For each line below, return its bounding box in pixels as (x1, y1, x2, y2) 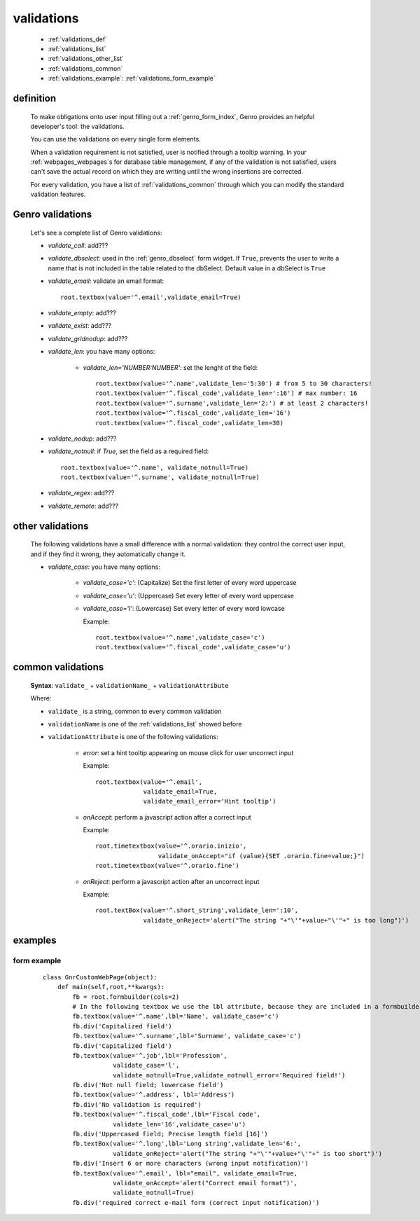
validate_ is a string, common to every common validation (48, 707, 222, 715)
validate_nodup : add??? (48, 434, 117, 443)
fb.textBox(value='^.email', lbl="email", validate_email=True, (72, 1169, 297, 1177)
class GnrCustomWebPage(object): (43, 973, 157, 981)
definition (13, 92, 57, 104)
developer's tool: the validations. (30, 122, 125, 130)
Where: (30, 694, 52, 703)
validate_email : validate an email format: (48, 277, 164, 285)
